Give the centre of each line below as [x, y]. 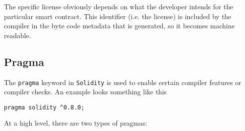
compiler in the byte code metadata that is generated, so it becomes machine [119, 26]
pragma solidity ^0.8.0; [44, 107]
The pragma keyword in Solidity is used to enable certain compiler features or [123, 82]
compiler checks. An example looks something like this [85, 92]
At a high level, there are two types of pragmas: [76, 123]
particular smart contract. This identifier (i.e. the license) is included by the [118, 16]
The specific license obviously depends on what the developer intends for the [119, 6]
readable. [18, 35]
